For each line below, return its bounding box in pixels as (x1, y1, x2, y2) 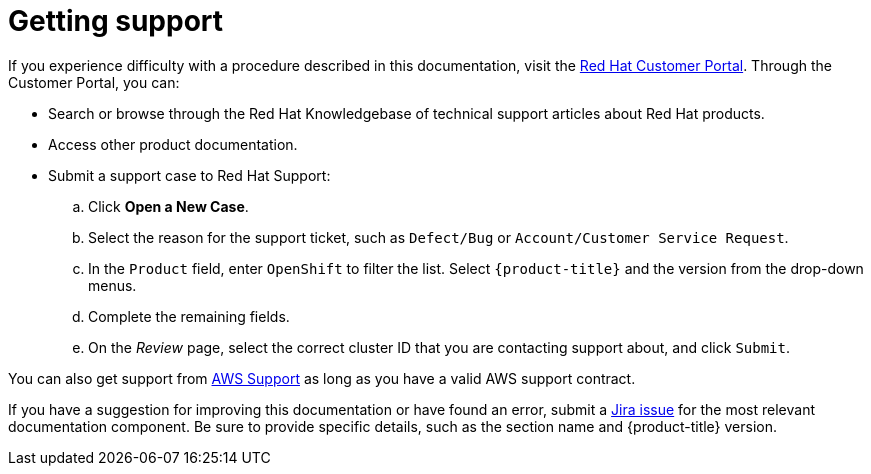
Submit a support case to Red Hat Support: (48, 166, 331, 184)
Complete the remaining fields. (88, 307, 290, 325)
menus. (88, 276, 137, 294)
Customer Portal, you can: (8, 73, 180, 91)
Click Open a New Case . (88, 197, 249, 215)
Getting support (8, 4, 224, 38)
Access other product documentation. (48, 135, 298, 153)
